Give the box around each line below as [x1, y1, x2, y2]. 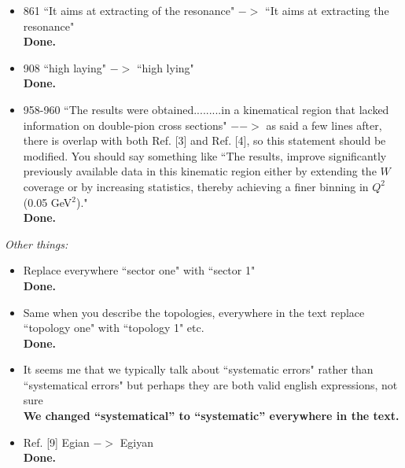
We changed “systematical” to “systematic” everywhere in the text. [23, 407, 399, 424]
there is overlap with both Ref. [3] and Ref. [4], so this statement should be [23, 132, 386, 149]
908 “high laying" [23, 59, 106, 76]
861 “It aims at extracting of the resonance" [23, 2, 235, 18]
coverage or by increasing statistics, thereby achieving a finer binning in [23, 178, 369, 194]
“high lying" [136, 59, 194, 76]
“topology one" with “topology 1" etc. [23, 319, 204, 336]
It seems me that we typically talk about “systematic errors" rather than [23, 361, 374, 378]
